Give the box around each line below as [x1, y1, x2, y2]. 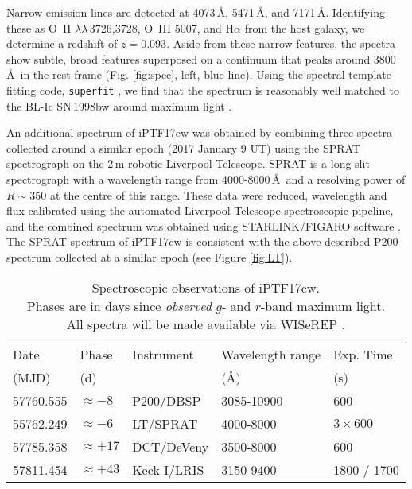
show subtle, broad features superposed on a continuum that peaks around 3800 [6, 50, 396, 67]
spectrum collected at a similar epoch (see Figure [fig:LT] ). [6, 248, 293, 265]
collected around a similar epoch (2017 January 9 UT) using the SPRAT [6, 139, 360, 156]
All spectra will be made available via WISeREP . [66, 314, 345, 333]
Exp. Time [333, 344, 393, 363]
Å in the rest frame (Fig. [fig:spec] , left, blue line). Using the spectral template [6, 66, 392, 83]
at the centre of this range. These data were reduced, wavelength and [49, 186, 387, 203]
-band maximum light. [260, 296, 385, 315]
